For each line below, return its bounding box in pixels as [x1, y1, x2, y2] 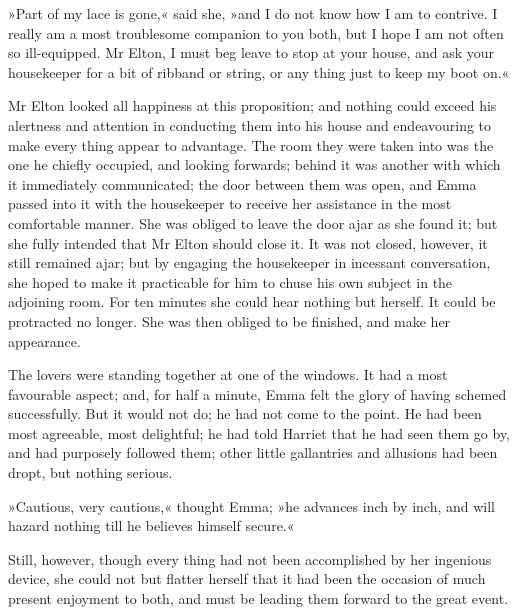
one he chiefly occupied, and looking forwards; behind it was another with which [8, 154, 501, 175]
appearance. [8, 330, 81, 351]
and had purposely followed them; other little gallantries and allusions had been [8, 442, 498, 463]
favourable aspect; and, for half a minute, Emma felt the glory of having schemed [8, 383, 507, 404]
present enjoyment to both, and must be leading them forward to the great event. [8, 588, 509, 609]
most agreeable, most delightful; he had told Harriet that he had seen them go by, [8, 422, 511, 443]
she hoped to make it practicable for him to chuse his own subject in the [8, 271, 453, 292]
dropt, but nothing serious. [8, 462, 173, 483]
